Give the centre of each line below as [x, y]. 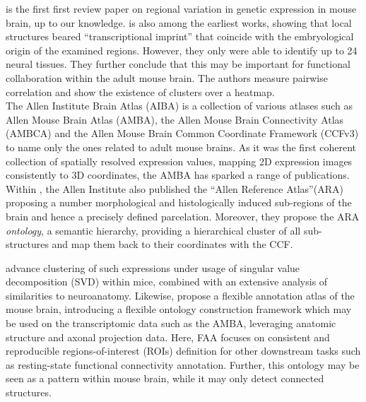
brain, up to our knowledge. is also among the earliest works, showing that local [179, 22]
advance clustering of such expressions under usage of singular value [153, 267]
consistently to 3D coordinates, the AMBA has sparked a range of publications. [178, 175]
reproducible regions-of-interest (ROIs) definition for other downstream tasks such [183, 351]
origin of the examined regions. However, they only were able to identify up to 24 [182, 50]
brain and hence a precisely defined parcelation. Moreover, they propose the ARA [183, 216]
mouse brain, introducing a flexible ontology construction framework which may [179, 309]
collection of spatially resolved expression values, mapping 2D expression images [179, 161]
